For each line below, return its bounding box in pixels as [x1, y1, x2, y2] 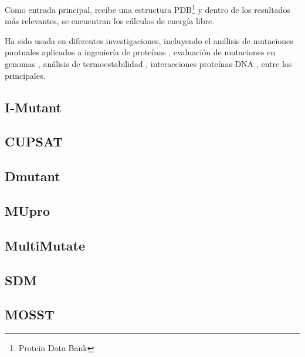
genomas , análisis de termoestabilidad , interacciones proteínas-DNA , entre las [5, 58, 292, 70]
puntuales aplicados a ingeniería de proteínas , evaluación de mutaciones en [5, 46, 276, 58]
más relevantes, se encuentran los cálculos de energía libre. [5, 15, 215, 27]
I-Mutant [5, 98, 62, 116]
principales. [5, 69, 46, 81]
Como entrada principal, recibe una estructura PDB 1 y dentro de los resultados [5, 2, 290, 15]
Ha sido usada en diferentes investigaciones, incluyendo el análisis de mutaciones [5, 34, 293, 46]
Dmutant [5, 167, 60, 185]
